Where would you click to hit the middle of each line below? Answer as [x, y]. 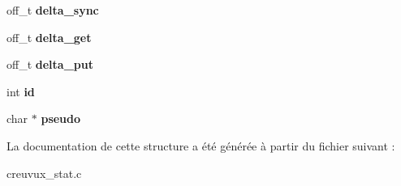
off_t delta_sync [53, 10]
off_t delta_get [49, 37]
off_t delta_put [50, 64]
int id [21, 91]
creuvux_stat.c [44, 173]
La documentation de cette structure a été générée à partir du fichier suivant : [201, 145]
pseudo [61, 118]
